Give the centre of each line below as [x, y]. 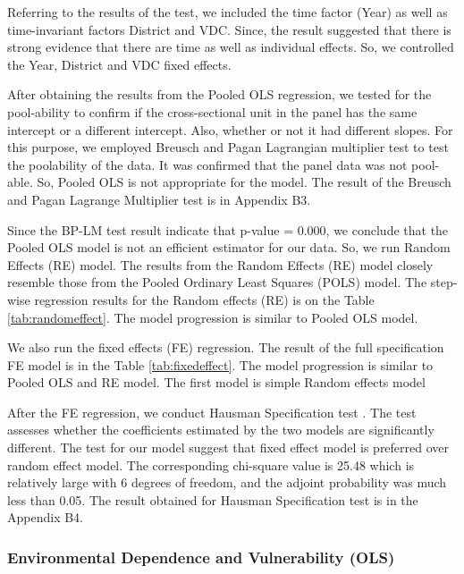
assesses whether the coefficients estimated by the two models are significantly [221, 430]
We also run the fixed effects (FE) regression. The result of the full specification [226, 347]
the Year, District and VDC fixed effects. [119, 64]
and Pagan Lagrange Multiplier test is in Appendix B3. [159, 199]
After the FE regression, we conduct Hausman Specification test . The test [212, 412]
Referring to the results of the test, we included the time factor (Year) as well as [228, 12]
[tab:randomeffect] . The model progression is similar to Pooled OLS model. [213, 317]
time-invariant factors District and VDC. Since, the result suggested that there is [229, 29]
